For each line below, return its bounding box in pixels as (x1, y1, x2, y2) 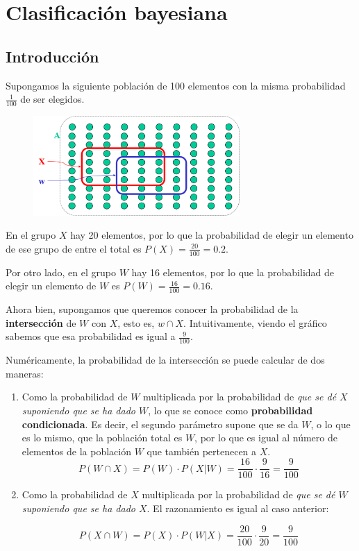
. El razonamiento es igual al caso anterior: (147, 501, 329, 516)
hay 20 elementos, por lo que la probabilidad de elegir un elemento (70, 228, 353, 242)
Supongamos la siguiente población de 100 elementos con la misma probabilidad (6, 78, 346, 92)
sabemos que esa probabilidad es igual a (6, 329, 176, 344)
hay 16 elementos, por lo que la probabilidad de (131, 264, 335, 279)
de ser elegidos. (20, 92, 85, 106)
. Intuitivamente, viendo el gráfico (183, 315, 327, 330)
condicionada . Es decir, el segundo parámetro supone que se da (22, 416, 299, 431)
